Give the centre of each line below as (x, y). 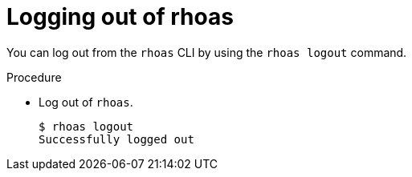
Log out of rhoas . (86, 102)
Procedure (34, 77)
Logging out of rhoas (120, 17)
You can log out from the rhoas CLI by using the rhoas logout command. (207, 52)
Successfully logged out (116, 139)
